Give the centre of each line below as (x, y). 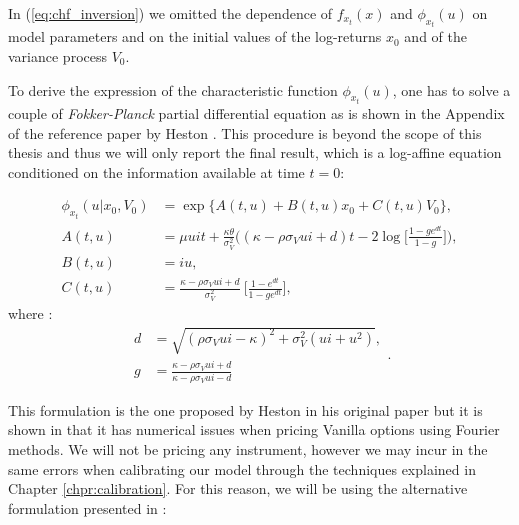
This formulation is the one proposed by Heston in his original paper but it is (245, 409)
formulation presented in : (87, 507)
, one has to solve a (451, 89)
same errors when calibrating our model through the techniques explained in (242, 468)
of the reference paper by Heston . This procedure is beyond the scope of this (245, 132)
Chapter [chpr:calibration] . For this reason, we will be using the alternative (238, 488)
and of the (435, 36)
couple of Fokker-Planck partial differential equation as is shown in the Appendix (256, 113)
